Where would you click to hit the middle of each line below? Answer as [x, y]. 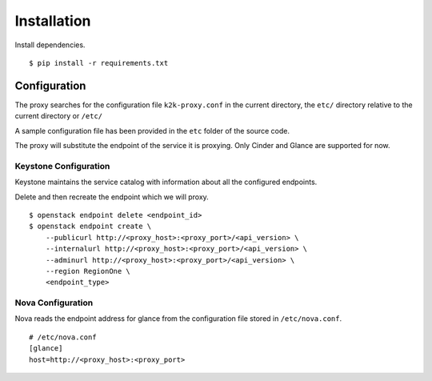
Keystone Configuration [62, 166]
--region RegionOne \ [88, 271]
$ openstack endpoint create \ [90, 227]
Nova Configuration [54, 303]
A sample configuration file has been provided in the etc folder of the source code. [152, 130]
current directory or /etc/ [59, 116]
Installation [53, 21]
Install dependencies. [50, 45]
